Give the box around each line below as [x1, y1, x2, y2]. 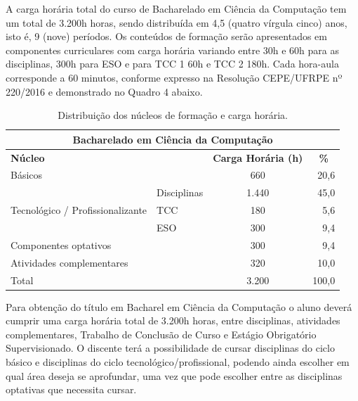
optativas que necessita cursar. [6, 382, 137, 397]
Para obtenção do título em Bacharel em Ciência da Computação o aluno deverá [6, 299, 352, 314]
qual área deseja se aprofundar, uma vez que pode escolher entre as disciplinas [6, 368, 343, 383]
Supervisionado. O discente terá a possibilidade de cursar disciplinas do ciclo [6, 340, 335, 355]
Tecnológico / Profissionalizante [11, 203, 147, 217]
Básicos [11, 167, 43, 182]
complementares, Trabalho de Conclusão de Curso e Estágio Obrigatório [6, 326, 317, 341]
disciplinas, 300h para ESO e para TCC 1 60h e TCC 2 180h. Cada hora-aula [6, 56, 339, 71]
